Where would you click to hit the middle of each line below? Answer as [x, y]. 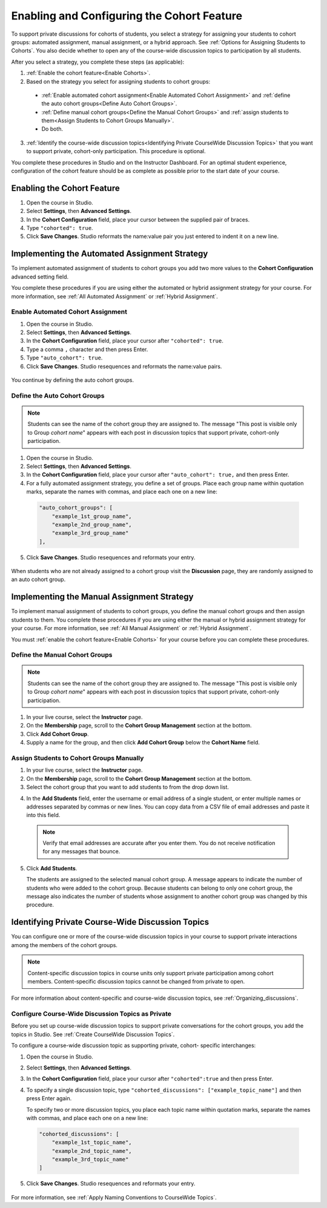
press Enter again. [49, 1098]
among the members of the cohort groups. [64, 945]
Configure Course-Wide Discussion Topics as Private [91, 1014]
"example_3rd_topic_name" [90, 1160]
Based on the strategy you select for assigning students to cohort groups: [118, 81]
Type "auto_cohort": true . [64, 358]
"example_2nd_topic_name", [92, 1151]
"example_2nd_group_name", [92, 524]
